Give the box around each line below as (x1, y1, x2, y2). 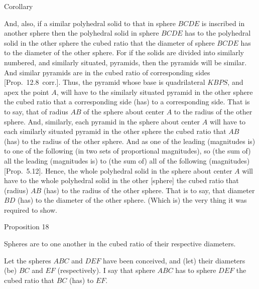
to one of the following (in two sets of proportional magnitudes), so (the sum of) (4, 146, 251, 156)
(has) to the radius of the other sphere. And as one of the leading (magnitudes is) (4, 135, 255, 146)
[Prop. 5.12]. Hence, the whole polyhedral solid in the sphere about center (4, 165, 232, 176)
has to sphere (175, 265, 216, 275)
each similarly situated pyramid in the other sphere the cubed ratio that (4, 126, 226, 136)
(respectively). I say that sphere (57, 265, 155, 275)
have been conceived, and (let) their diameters (103, 255, 245, 265)
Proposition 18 (4, 221, 49, 232)
